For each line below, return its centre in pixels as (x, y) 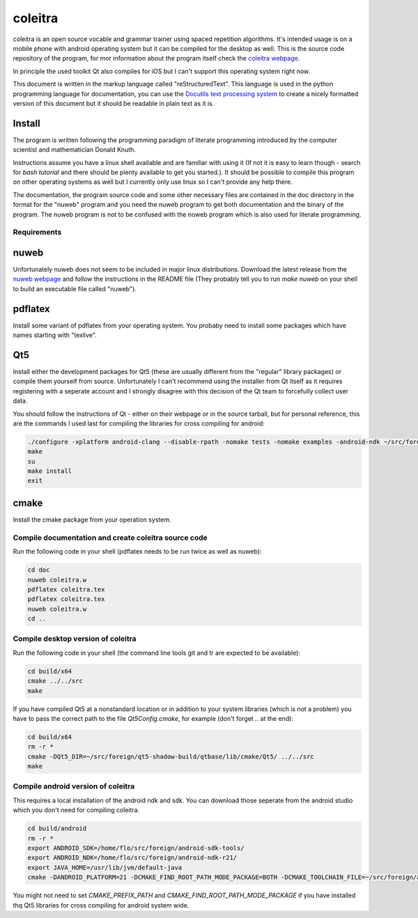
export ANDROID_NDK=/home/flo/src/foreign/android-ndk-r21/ (132, 858)
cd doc (39, 570)
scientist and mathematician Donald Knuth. (74, 150)
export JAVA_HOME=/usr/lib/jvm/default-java (105, 868)
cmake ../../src (55, 681)
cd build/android (57, 828)
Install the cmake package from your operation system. (92, 520)
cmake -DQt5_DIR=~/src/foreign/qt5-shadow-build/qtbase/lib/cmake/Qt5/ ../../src (171, 756)
